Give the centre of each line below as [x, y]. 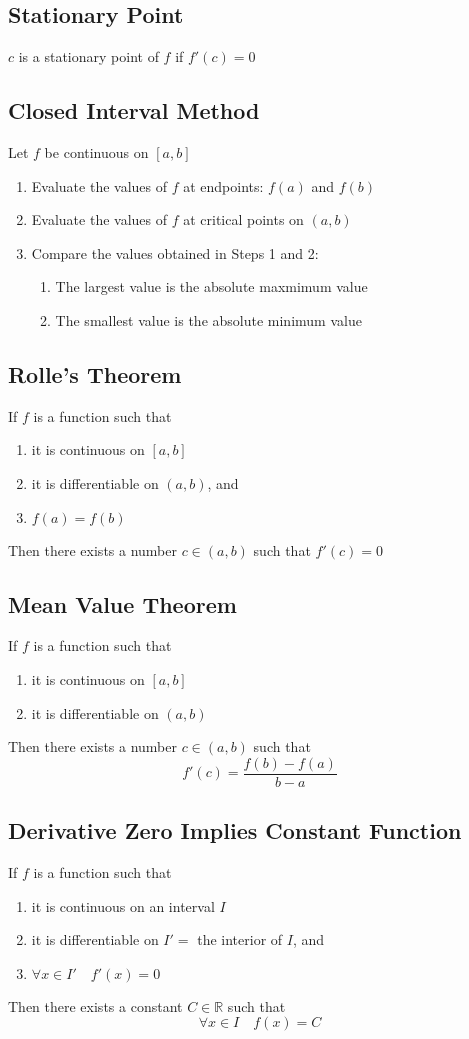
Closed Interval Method [134, 110]
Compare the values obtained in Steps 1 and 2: [175, 252]
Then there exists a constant [95, 1005]
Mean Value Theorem [122, 603]
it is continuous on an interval [123, 905]
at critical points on [243, 219]
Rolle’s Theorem [95, 373]
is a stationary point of [88, 56]
